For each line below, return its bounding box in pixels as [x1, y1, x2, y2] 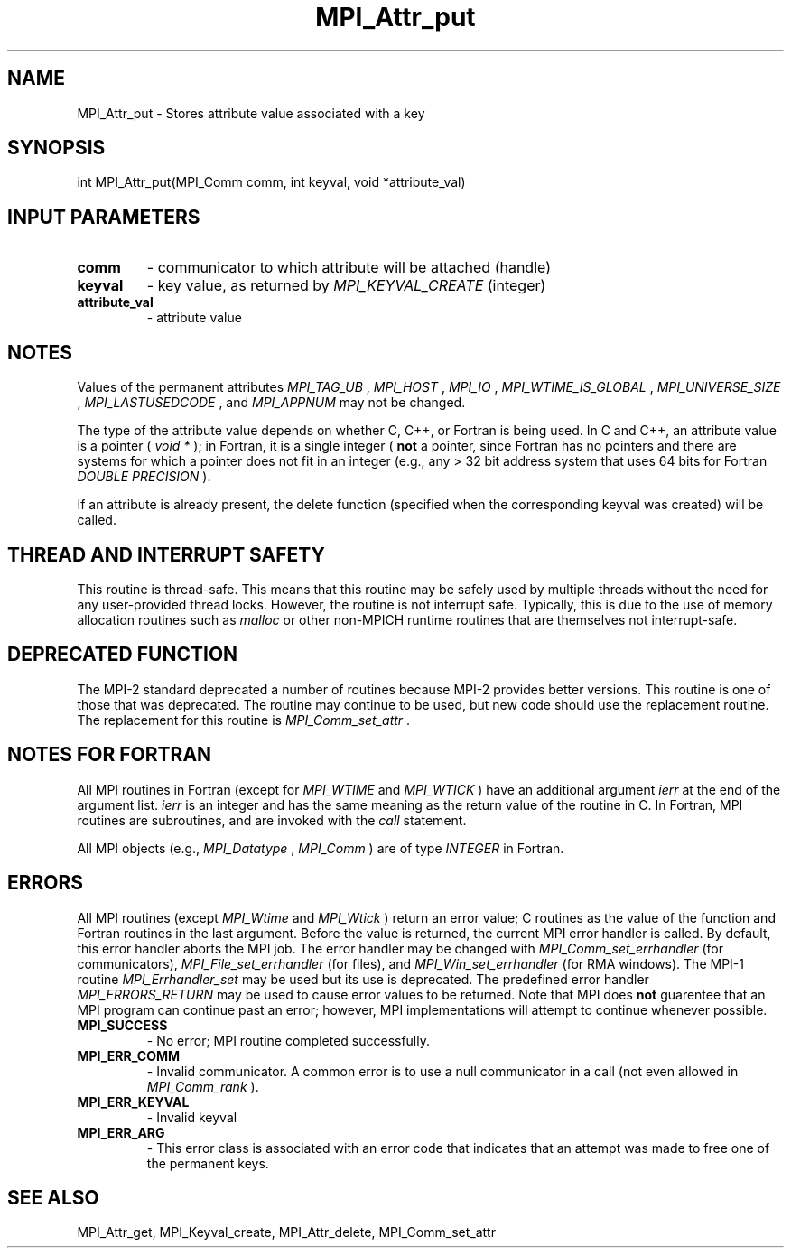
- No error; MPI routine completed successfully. [146, 1032, 431, 1048]
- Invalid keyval [146, 1109, 237, 1125]
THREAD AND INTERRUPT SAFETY [7, 543, 325, 566]
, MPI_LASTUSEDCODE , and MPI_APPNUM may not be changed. [77, 395, 466, 411]
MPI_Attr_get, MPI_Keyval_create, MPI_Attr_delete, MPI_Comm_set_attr [77, 1224, 496, 1241]
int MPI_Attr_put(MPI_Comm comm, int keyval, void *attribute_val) [77, 174, 466, 191]
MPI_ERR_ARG [77, 1124, 165, 1140]
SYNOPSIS [7, 136, 106, 160]
